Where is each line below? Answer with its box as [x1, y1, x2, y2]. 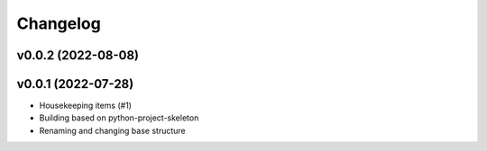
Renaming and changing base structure [39, 125, 187, 136]
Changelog [16, 13, 101, 33]
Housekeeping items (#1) [39, 100, 133, 111]
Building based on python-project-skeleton [39, 112, 199, 123]
